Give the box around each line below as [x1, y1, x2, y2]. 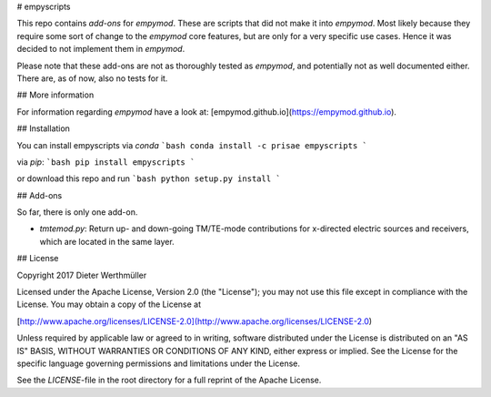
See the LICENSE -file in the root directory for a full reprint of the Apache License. [16, 374, 322, 386]
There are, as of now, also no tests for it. [16, 73, 168, 84]
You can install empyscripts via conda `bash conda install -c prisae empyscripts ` [16, 139, 367, 150]
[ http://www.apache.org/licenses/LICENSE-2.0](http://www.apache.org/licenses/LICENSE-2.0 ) [16, 315, 373, 327]
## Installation [16, 123, 70, 134]
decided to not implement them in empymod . [16, 44, 185, 55]
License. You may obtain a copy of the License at [16, 299, 202, 310]
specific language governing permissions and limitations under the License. [16, 358, 300, 369]
